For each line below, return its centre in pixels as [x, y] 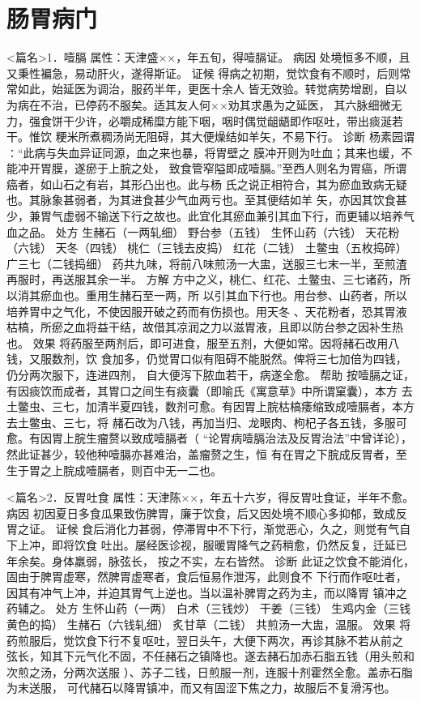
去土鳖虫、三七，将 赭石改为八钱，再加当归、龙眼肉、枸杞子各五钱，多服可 [207, 422]
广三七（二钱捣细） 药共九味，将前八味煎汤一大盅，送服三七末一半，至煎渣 [207, 263]
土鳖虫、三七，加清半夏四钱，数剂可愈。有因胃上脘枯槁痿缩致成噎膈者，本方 [210, 406]
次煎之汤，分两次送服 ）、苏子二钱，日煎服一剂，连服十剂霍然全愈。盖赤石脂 [210, 671]
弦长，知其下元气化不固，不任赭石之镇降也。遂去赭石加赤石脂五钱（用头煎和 [210, 656]
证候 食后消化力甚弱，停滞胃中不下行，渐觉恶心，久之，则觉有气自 [233, 529]
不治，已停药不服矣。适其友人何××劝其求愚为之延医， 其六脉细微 [215, 104]
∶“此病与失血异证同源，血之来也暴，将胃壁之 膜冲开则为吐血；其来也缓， [204, 152]
